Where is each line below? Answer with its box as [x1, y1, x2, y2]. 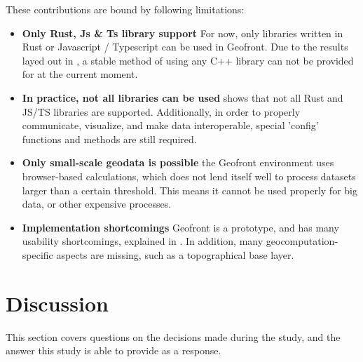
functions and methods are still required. [22, 131, 197, 146]
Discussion [6, 288, 109, 317]
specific [22, 247, 53, 262]
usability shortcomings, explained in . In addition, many [22, 234, 263, 248]
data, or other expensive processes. [22, 196, 172, 211]
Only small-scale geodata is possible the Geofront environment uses [22, 155, 334, 170]
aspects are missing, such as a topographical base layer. [56, 247, 294, 262]
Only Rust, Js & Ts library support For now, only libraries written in [22, 25, 343, 40]
